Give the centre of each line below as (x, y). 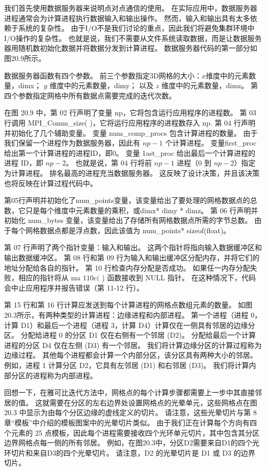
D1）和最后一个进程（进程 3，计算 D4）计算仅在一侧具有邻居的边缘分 (138, 325)
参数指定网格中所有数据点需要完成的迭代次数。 (97, 95)
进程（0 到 (194, 163)
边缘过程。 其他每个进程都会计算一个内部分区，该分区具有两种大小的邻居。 (131, 355)
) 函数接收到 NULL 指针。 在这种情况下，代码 (179, 278)
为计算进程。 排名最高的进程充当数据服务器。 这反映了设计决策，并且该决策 (132, 172)
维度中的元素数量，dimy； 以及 (101, 85)
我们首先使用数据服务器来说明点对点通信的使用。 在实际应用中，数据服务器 (131, 8)
